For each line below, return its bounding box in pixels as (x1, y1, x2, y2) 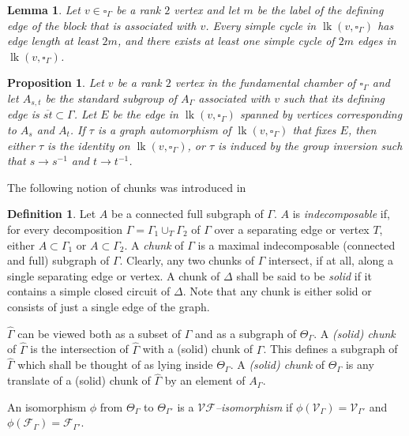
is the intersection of (30, 340, 129, 357)
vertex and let (174, 2, 240, 17)
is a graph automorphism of (97, 122, 231, 138)
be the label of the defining (257, 2, 384, 17)
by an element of (164, 372, 246, 389)
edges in (357, 32, 396, 49)
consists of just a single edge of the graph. (7, 298, 210, 314)
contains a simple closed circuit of (7, 283, 171, 299)
